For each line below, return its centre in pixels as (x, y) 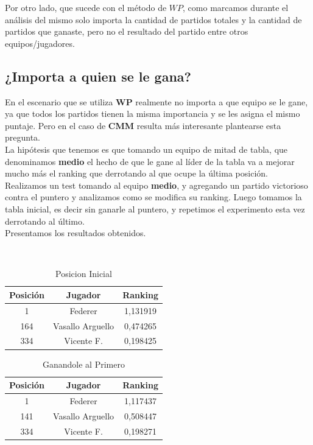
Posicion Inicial (84, 274)
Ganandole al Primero (84, 364)
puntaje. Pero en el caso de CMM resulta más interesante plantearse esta (143, 125)
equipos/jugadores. (40, 43)
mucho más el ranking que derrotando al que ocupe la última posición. (136, 173)
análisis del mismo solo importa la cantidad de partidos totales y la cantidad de (153, 19)
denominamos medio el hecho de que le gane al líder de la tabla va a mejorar (150, 161)
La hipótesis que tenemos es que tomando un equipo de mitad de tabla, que (146, 149)
